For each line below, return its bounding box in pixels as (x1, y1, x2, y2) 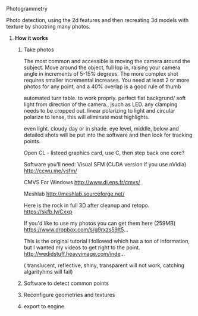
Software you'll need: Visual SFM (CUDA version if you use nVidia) (23, 161, 187, 168)
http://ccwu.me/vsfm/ (23, 167, 77, 174)
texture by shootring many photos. (6, 23, 91, 30)
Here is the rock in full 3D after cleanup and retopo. (23, 202, 150, 209)
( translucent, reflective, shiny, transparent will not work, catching (23, 262, 185, 269)
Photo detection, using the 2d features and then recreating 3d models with (6, 17, 189, 23)
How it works (14, 35, 49, 41)
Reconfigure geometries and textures (23, 292, 115, 298)
